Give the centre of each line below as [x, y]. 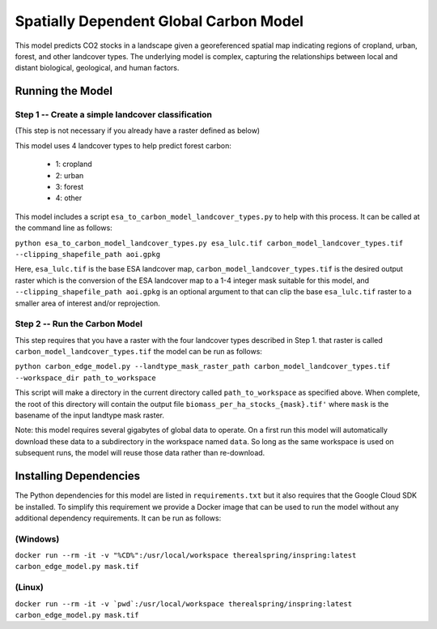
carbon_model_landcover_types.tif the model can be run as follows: [139, 352]
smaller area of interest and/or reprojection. [88, 303]
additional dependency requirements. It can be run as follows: [118, 518]
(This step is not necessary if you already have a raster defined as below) [138, 131]
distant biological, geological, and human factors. [97, 68]
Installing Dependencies [78, 476]
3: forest [70, 187]
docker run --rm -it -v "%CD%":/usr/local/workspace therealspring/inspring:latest [186, 556]
